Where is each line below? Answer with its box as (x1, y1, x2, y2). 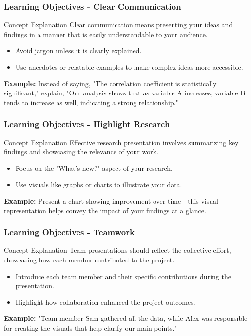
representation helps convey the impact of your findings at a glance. (4, 205, 206, 215)
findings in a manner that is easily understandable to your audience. (4, 29, 208, 39)
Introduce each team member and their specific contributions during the (15, 271, 231, 281)
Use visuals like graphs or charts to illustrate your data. (15, 179, 182, 189)
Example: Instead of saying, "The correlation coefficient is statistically (4, 78, 217, 88)
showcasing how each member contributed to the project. (4, 254, 174, 264)
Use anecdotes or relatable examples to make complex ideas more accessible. (15, 62, 243, 72)
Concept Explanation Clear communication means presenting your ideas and (4, 19, 233, 30)
